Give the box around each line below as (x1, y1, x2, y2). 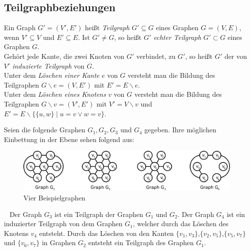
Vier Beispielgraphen (23, 192, 86, 202)
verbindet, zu (136, 51, 175, 61)
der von (224, 51, 247, 61)
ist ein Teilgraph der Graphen (54, 209, 143, 219)
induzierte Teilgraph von (12, 60, 85, 71)
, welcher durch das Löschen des (133, 218, 229, 229)
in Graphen (41, 237, 76, 248)
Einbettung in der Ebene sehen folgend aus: (4, 134, 135, 144)
